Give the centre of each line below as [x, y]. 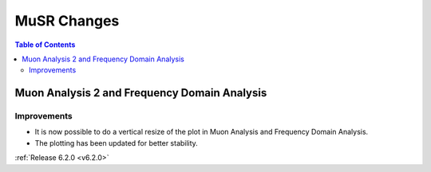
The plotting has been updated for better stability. [117, 143]
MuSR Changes [67, 21]
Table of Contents [45, 45]
